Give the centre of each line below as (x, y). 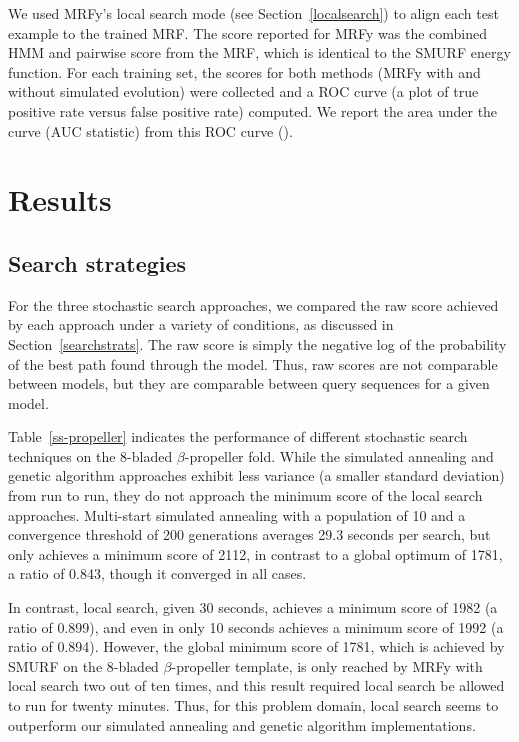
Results (60, 199)
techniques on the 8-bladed (90, 455)
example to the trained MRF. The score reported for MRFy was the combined (248, 32)
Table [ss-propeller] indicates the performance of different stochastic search (238, 436)
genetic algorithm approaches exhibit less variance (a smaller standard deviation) (256, 475)
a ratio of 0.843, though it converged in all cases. (157, 573)
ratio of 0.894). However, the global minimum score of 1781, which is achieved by (256, 646)
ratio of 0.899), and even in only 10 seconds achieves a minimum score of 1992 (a (256, 626)
